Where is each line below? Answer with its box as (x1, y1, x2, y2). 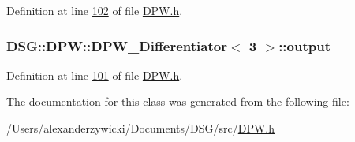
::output (278, 35, 331, 55)
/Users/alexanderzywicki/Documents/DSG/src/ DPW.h (6, 120, 275, 136)
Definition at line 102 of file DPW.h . (6, 2, 183, 18)
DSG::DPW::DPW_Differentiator (6, 35, 227, 55)
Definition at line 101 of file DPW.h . (6, 66, 183, 83)
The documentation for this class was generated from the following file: (6, 93, 349, 110)
